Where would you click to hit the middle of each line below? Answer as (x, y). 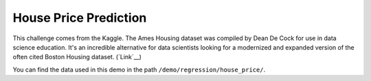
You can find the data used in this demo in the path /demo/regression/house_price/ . (139, 69)
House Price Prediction (80, 18)
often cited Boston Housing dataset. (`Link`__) (77, 57)
